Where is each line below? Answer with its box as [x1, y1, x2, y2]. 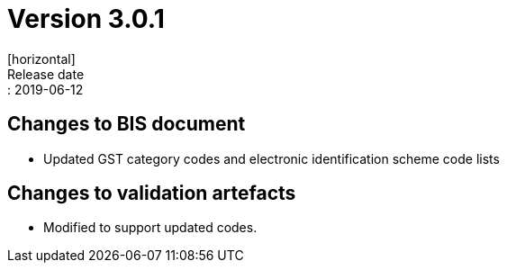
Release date [7, 66, 85, 82]
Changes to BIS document [7, 112, 246, 136]
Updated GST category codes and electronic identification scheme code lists [43, 150, 500, 166]
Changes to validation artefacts [7, 182, 296, 205]
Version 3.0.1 [7, 4, 165, 34]
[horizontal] [7, 50, 76, 67]
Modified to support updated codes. [43, 220, 258, 236]
